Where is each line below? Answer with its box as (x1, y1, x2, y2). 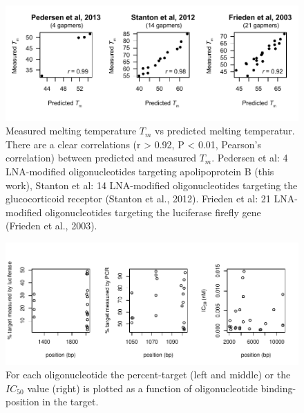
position (6, 394, 39, 409)
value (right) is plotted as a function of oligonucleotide (27, 380, 258, 395)
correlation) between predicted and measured (6, 150, 196, 165)
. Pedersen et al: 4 (211, 150, 288, 165)
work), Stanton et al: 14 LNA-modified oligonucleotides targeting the (6, 177, 298, 192)
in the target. (42, 394, 99, 409)
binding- (260, 380, 296, 395)
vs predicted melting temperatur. (155, 123, 295, 138)
